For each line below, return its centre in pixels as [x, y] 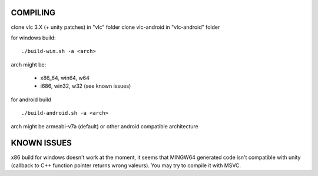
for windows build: [33, 38]
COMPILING [33, 13]
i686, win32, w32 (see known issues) [86, 86]
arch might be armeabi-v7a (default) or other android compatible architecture [105, 126]
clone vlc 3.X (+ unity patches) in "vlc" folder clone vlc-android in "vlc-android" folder [115, 27]
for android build [31, 99]
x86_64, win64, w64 [65, 78]
